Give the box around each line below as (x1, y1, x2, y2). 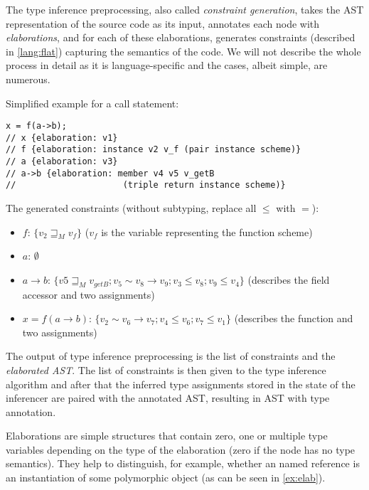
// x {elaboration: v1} (6, 132, 118, 143)
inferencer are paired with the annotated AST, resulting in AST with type (6, 390, 330, 405)
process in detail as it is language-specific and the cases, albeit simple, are (6, 58, 328, 73)
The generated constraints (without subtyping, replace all (6, 201, 257, 215)
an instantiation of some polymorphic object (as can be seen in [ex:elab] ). (6, 470, 326, 485)
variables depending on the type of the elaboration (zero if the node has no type (6, 442, 355, 457)
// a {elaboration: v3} (6, 156, 118, 167)
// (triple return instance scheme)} (6, 180, 286, 191)
